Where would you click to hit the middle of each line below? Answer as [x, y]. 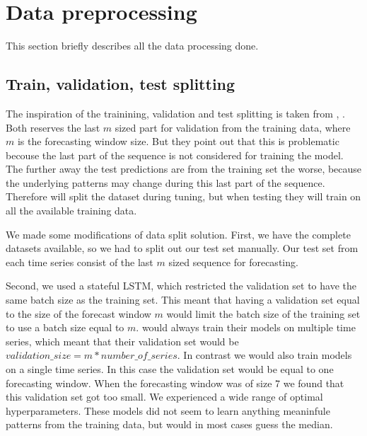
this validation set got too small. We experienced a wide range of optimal [164, 397]
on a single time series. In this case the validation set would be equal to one [170, 369]
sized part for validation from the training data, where [233, 127]
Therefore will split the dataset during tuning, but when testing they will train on [183, 196]
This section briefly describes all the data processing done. [132, 46]
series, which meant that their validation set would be [122, 341]
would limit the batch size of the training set [263, 313]
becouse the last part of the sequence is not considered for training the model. [175, 155]
